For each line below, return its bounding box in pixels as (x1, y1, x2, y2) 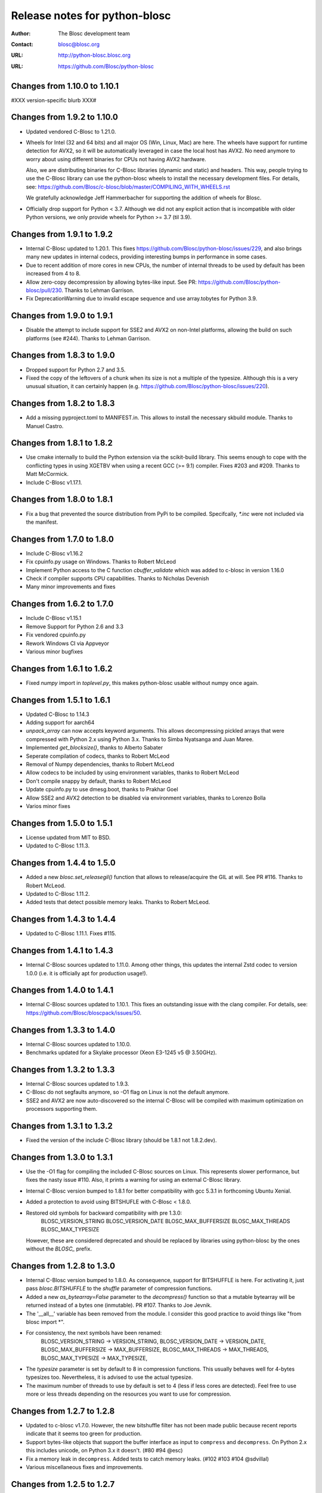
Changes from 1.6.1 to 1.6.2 (11, 663, 113, 674)
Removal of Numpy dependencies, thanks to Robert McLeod (26, 761, 175, 768)
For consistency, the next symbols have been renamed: (26, 1329, 162, 1337)
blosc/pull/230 (26, 287, 62, 294)
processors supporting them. (26, 1105, 98, 1113)
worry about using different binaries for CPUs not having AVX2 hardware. (26, 155, 206, 162)
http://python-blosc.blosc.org (58, 51, 131, 59)
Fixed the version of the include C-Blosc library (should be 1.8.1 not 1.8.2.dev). (26, 1136, 217, 1144)
